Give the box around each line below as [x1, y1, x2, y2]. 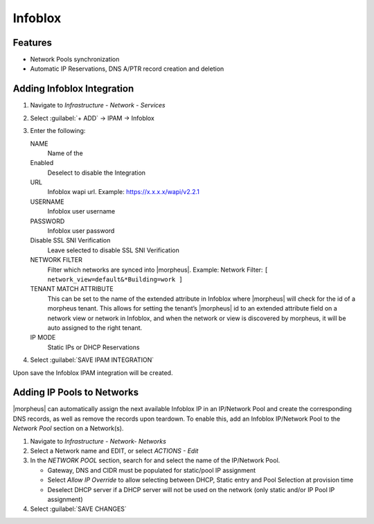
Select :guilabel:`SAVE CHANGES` [30, 505, 127, 513]
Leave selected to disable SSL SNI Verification [47, 246, 179, 254]
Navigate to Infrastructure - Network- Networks [30, 437, 166, 445]
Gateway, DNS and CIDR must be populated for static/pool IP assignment [47, 466, 256, 474]
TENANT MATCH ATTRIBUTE [30, 285, 114, 293]
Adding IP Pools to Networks [12, 387, 139, 399]
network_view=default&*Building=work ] [47, 276, 183, 283]
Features [12, 37, 52, 49]
